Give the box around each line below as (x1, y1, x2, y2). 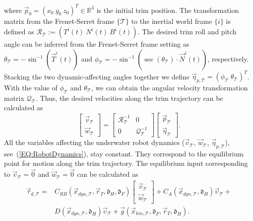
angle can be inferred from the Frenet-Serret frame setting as (4, 39, 190, 49)
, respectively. (207, 53, 249, 64)
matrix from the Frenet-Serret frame (4, 15, 115, 26)
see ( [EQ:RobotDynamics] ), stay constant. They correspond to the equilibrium (4, 148, 244, 158)
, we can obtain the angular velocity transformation (91, 82, 248, 92)
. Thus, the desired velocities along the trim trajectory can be (35, 92, 223, 103)
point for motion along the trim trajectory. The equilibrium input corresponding (4, 158, 248, 168)
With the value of (4, 82, 58, 92)
